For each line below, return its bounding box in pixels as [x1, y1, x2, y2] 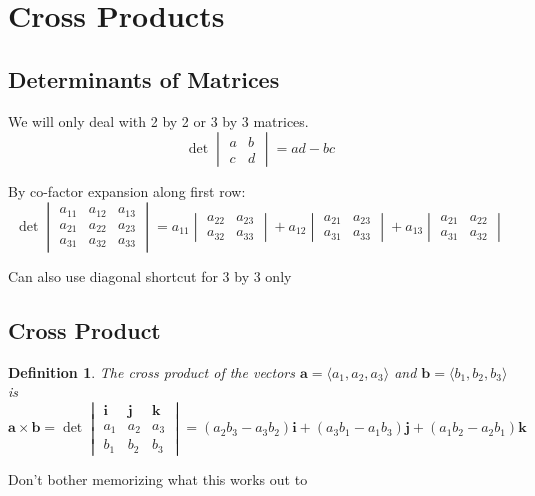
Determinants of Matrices [8, 63, 280, 94]
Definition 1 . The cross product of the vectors [8, 361, 295, 382]
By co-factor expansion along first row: [8, 181, 246, 202]
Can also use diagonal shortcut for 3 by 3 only [8, 265, 292, 286]
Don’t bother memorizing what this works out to [8, 468, 308, 489]
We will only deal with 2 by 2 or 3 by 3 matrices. [8, 110, 309, 131]
